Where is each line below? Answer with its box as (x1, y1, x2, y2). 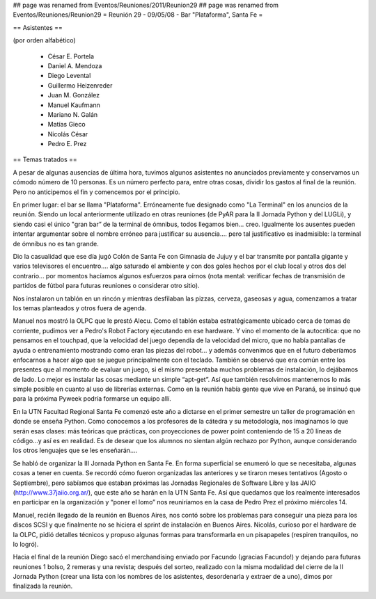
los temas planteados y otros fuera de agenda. (13, 303, 147, 312)
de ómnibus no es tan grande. (13, 239, 99, 248)
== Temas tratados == (13, 155, 78, 163)
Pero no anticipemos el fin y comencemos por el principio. (13, 188, 180, 196)
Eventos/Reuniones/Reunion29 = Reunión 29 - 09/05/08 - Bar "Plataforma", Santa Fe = (13, 10, 263, 19)
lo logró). (13, 540, 39, 548)
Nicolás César (47, 129, 88, 138)
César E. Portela (47, 52, 94, 61)
